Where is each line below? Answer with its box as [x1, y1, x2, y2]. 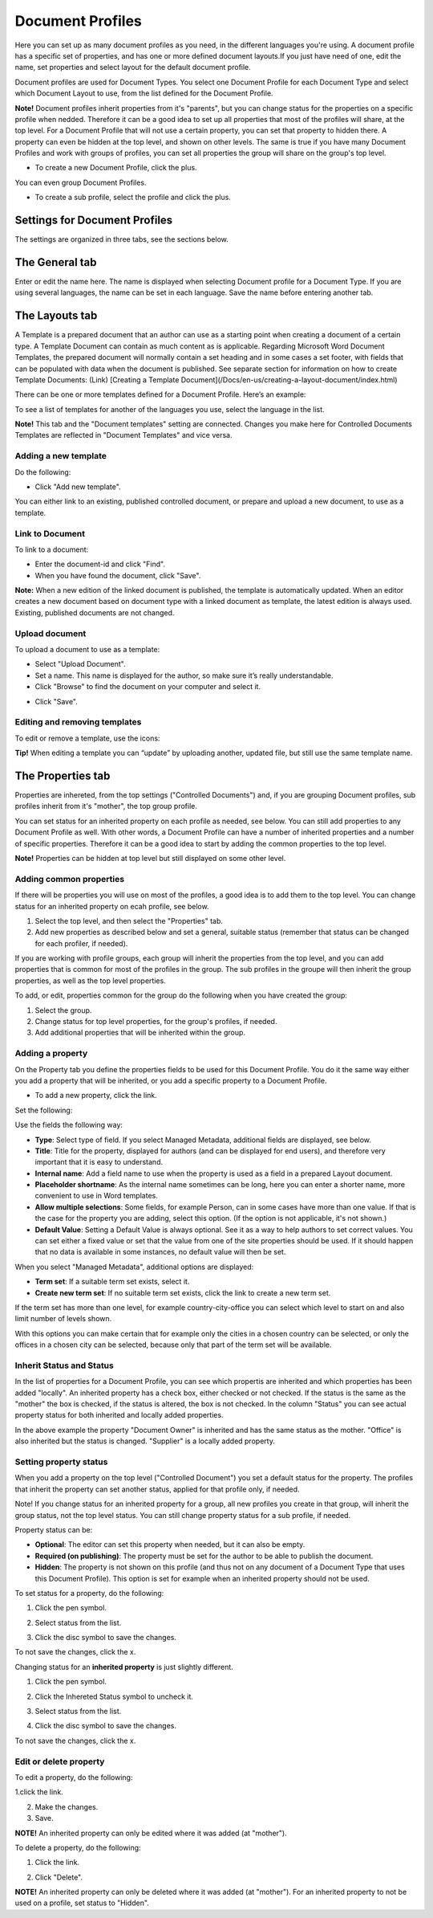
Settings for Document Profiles [14, 214, 173, 227]
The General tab [14, 255, 97, 269]
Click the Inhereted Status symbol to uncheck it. [34, 1692, 194, 1701]
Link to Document [14, 528, 86, 539]
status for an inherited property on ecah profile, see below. [14, 901, 209, 911]
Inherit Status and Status [14, 1360, 114, 1371]
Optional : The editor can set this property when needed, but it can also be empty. [34, 1540, 306, 1549]
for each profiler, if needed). [34, 938, 128, 948]
